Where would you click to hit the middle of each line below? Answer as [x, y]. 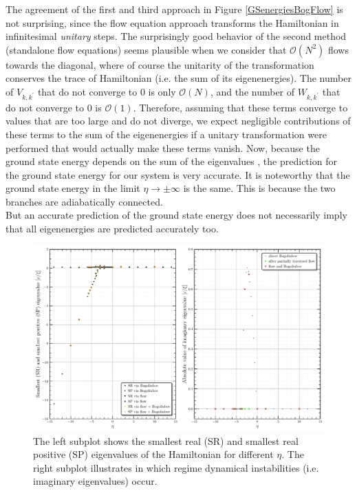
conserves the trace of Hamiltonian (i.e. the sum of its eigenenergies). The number [178, 78]
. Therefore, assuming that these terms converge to [240, 107]
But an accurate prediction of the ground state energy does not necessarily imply [176, 215]
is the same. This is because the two [259, 188]
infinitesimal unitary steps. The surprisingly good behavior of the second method [176, 36]
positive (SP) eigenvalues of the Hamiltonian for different [153, 454]
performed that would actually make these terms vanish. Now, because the [163, 147]
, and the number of [252, 91]
